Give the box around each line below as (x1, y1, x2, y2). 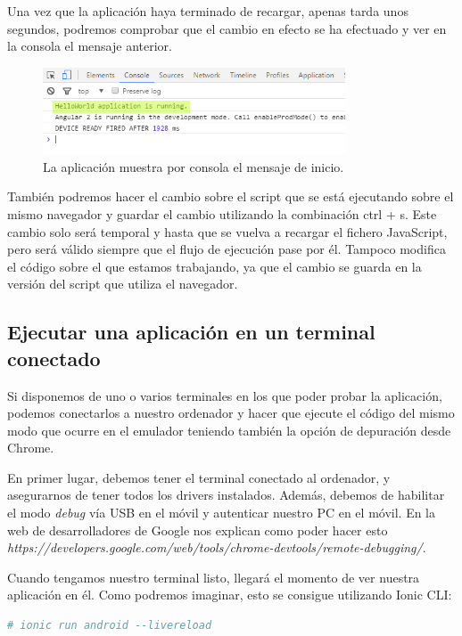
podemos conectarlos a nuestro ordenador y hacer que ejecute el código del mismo (7, 404, 455, 422)
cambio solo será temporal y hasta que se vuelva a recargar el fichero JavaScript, (7, 222, 448, 241)
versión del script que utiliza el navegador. (7, 274, 238, 293)
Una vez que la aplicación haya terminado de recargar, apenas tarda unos (7, 2, 408, 20)
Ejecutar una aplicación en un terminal (7, 318, 375, 346)
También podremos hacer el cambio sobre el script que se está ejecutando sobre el (7, 187, 454, 206)
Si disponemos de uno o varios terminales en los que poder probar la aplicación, (7, 386, 442, 404)
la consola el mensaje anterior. (7, 37, 172, 55)
